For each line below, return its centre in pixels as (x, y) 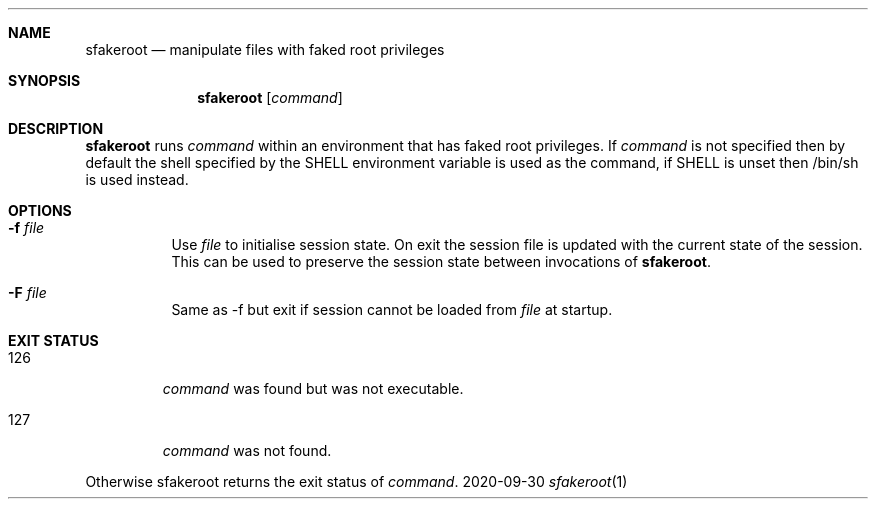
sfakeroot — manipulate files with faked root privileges (265, 49)
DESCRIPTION (56, 128)
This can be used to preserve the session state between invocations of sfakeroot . (441, 261)
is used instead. (137, 179)
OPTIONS (40, 210)
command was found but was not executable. (313, 388)
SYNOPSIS (44, 80)
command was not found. (247, 450)
